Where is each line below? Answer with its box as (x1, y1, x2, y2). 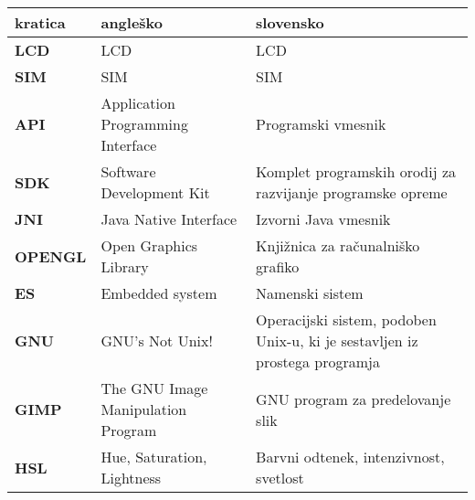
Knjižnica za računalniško (256, 235, 420, 256)
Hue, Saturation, (100, 446, 207, 467)
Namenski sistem (256, 282, 364, 303)
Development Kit (100, 182, 210, 203)
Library (100, 256, 149, 277)
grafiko (256, 256, 300, 277)
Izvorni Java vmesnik (256, 208, 391, 229)
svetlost (256, 467, 304, 488)
